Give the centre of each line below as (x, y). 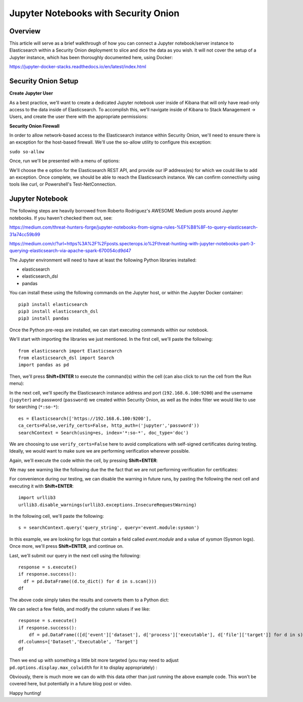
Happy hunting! (25, 693)
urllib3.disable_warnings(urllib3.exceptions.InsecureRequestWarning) (108, 505)
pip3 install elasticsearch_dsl (58, 312)
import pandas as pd (44, 365)
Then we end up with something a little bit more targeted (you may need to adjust (94, 661)
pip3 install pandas (44, 318)
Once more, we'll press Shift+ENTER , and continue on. (66, 546)
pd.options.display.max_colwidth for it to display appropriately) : (83, 667)
